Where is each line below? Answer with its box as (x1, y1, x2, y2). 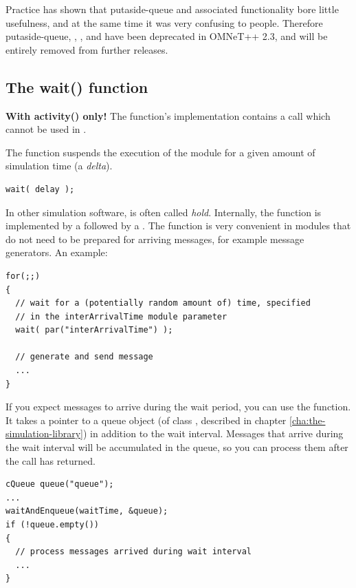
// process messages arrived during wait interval (15, 547, 252, 557)
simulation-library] (5, 426, 83, 441)
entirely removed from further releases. (5, 42, 168, 56)
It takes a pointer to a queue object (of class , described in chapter (5, 412, 287, 427)
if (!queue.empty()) (5, 520, 100, 530)
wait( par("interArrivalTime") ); (15, 325, 173, 335)
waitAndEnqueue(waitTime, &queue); (5, 506, 168, 516)
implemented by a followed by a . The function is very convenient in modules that (5, 218, 351, 233)
